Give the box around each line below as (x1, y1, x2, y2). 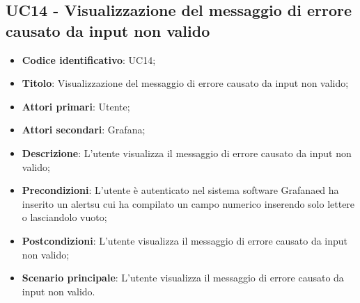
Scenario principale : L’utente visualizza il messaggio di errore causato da (22, 270, 344, 285)
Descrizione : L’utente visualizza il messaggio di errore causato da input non (22, 145, 352, 160)
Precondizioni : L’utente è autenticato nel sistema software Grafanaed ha (22, 183, 339, 197)
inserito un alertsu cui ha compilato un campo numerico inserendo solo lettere (22, 196, 355, 211)
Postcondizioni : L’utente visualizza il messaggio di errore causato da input (22, 233, 348, 247)
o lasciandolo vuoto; (22, 210, 107, 224)
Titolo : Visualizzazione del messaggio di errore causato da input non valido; (22, 76, 349, 90)
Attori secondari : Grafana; (22, 122, 146, 137)
